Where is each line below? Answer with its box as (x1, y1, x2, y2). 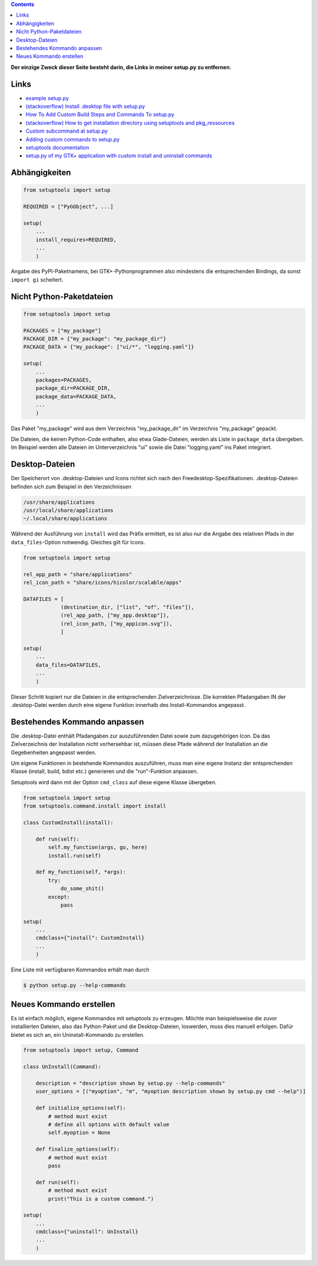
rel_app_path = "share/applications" (23, 571, 132, 577)
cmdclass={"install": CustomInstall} (35, 934, 145, 941)
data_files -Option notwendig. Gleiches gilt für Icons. (11, 538, 145, 546)
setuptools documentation (25, 144, 90, 151)
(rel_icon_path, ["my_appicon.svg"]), (60, 620, 173, 627)
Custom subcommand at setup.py (25, 127, 108, 135)
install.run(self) (48, 852, 101, 859)
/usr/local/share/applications (23, 507, 114, 514)
